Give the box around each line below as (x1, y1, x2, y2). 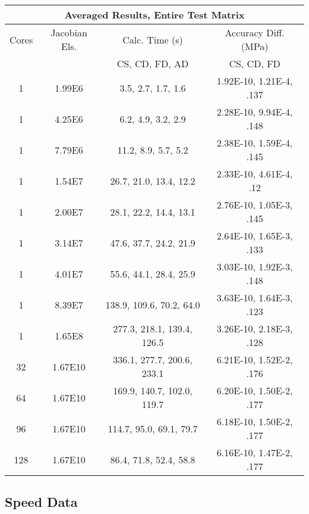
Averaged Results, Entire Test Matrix (64, 8, 245, 21)
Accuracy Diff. (225, 26, 285, 39)
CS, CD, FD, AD (116, 57, 189, 70)
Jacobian (51, 26, 87, 39)
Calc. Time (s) (122, 32, 183, 46)
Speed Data (5, 493, 78, 511)
